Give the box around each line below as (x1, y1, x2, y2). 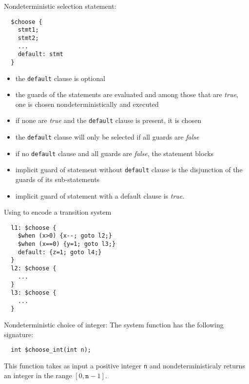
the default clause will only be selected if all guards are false (15, 132, 199, 142)
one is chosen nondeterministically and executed (15, 99, 159, 109)
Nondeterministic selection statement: (4, 1, 116, 11)
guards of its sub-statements (15, 174, 100, 184)
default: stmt (18, 51, 63, 58)
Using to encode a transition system (4, 207, 112, 217)
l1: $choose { (11, 224, 57, 231)
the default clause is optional (15, 73, 105, 83)
